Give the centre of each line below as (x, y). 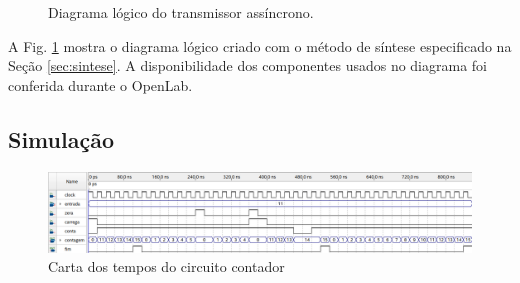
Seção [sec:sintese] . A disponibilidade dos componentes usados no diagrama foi (248, 65)
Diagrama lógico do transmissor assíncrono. (181, 12)
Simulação (61, 138)
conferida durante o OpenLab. (100, 84)
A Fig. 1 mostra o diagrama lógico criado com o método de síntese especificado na (260, 45)
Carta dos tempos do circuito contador (166, 266)
